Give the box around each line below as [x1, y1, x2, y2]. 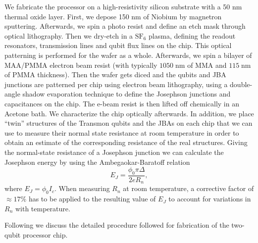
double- [230, 79, 253, 89]
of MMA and [187, 59, 227, 70]
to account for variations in [168, 194, 251, 204]
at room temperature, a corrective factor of [123, 183, 254, 194]
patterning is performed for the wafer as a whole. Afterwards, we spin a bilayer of [4, 49, 252, 60]
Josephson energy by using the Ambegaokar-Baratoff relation [4, 156, 190, 167]
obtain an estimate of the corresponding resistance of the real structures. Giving [4, 137, 248, 147]
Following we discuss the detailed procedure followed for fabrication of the [4, 220, 229, 230]
